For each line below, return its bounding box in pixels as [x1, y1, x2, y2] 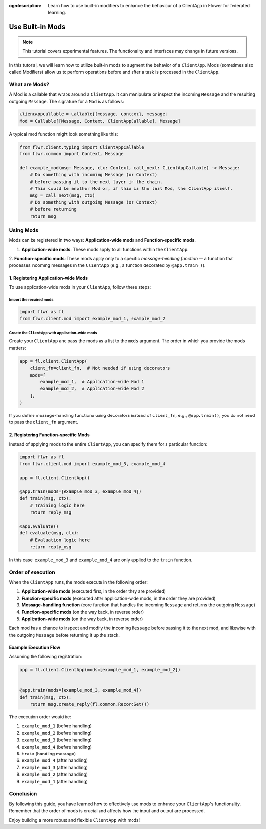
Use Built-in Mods [9, 23, 66, 31]
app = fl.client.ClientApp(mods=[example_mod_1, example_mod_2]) [19, 667, 181, 673]
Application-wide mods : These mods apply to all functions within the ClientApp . [21, 246, 189, 252]
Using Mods [9, 227, 39, 234]
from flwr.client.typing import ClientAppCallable [19, 144, 145, 150]
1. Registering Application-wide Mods [9, 275, 88, 281]
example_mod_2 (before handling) [21, 730, 92, 736]
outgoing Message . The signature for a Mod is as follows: [9, 98, 124, 104]
